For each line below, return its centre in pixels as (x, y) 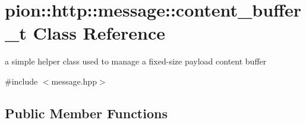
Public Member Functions (86, 113)
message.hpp (74, 81)
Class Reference (99, 33)
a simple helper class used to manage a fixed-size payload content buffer (136, 61)
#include (21, 81)
